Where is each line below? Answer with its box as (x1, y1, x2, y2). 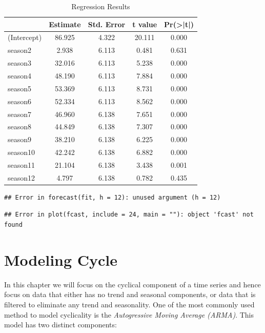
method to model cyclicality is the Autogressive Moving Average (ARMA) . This (4, 309, 254, 320)
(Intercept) (8, 32, 42, 43)
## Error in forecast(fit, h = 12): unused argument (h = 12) (4, 193, 221, 201)
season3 (8, 57, 32, 68)
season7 (8, 108, 32, 119)
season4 (8, 70, 32, 81)
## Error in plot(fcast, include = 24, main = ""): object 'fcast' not (4, 211, 254, 219)
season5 (8, 83, 32, 93)
